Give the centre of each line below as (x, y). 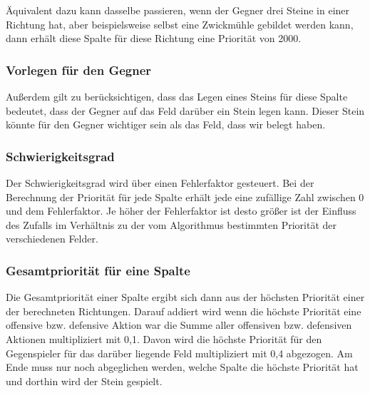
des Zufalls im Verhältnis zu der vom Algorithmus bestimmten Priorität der (171, 224)
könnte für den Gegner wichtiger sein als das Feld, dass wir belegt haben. (166, 124)
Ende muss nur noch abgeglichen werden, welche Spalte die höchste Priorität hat (182, 367)
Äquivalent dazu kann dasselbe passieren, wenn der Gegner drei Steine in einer (178, 10)
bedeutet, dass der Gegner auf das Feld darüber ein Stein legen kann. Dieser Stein (185, 110)
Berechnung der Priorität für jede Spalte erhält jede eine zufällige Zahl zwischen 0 (185, 196)
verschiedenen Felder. (52, 239)
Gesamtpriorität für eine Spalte (98, 270)
